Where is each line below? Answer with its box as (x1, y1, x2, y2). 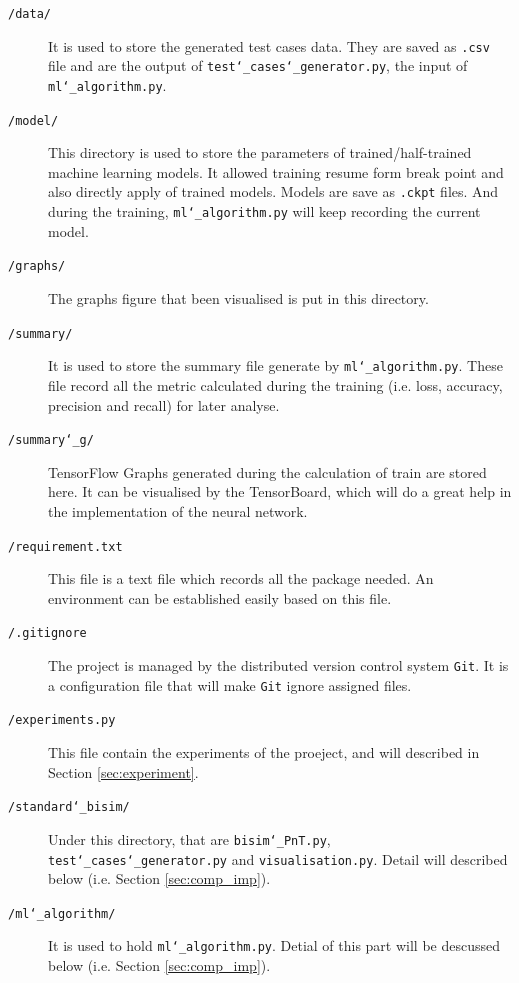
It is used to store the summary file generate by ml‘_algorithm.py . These (48, 355, 503, 376)
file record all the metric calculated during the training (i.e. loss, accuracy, (48, 374, 503, 395)
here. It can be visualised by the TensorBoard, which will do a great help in (48, 481, 512, 502)
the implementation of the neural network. (48, 500, 308, 521)
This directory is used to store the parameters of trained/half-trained (48, 142, 472, 163)
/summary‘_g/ (8, 433, 94, 448)
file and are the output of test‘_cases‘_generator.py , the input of (48, 55, 468, 76)
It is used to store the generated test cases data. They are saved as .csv (48, 35, 490, 56)
